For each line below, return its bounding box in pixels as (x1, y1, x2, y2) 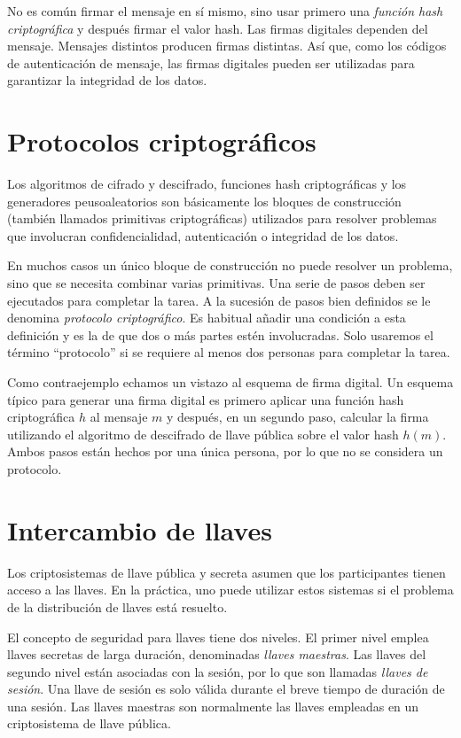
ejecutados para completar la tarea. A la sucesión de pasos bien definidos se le (7, 291, 431, 309)
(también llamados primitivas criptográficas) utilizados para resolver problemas (7, 209, 437, 228)
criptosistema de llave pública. (7, 714, 171, 733)
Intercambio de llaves (7, 511, 272, 548)
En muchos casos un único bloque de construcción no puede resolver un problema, (7, 256, 453, 275)
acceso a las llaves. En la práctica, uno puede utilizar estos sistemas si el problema (7, 580, 454, 599)
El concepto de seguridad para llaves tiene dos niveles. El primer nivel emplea (7, 627, 429, 646)
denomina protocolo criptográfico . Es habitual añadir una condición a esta (7, 308, 406, 327)
